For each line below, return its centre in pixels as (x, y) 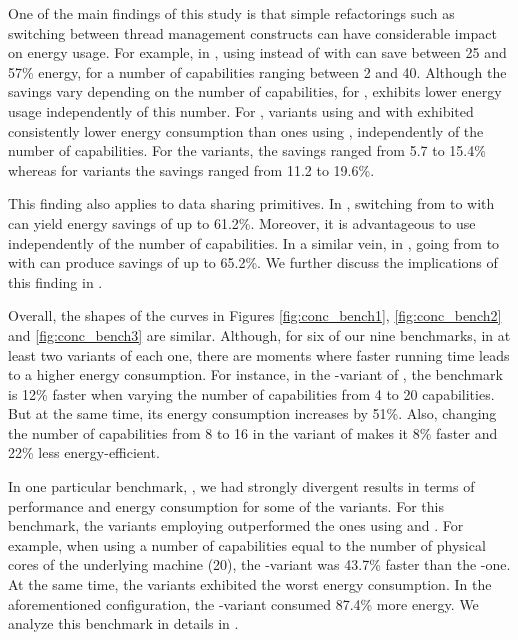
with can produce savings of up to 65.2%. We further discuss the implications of (253, 262)
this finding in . (55, 281)
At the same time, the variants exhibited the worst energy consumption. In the (250, 584)
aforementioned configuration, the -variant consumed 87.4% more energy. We (243, 603)
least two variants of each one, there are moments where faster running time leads (259, 354)
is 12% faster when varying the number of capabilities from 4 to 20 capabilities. (251, 393)
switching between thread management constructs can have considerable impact (252, 32)
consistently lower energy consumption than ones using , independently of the (246, 130)
